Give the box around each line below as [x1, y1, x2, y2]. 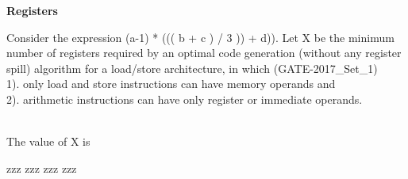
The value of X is [6, 133, 90, 150]
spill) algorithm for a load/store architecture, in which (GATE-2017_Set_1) [6, 59, 378, 76]
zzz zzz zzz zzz [6, 159, 77, 176]
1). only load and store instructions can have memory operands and [6, 75, 336, 92]
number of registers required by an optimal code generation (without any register [6, 44, 402, 61]
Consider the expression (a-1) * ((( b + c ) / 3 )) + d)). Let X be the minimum [6, 29, 395, 45]
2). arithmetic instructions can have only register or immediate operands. [6, 90, 363, 107]
